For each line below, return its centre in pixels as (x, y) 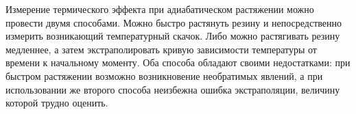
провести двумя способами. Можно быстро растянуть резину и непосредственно (174, 22)
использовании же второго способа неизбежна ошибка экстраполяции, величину (173, 89)
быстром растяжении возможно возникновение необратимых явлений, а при (164, 75)
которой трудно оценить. (57, 103)
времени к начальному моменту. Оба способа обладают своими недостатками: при (178, 62)
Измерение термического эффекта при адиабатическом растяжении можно (160, 9)
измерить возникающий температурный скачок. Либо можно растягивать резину (173, 36)
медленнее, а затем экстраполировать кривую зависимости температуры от (161, 49)
